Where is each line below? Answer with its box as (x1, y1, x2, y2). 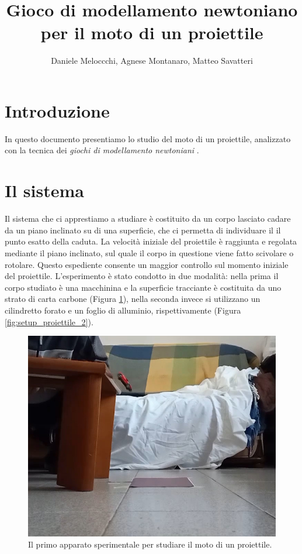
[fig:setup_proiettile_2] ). (5, 315, 93, 328)
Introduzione (5, 98, 110, 122)
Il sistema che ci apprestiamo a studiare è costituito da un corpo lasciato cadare (5, 212, 291, 225)
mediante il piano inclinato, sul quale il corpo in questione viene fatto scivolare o (5, 246, 294, 259)
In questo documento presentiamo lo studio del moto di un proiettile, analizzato (5, 132, 291, 144)
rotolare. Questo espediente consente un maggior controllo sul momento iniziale (5, 258, 289, 270)
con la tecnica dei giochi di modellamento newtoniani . (5, 144, 199, 156)
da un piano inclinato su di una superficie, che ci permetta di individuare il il (5, 223, 281, 236)
